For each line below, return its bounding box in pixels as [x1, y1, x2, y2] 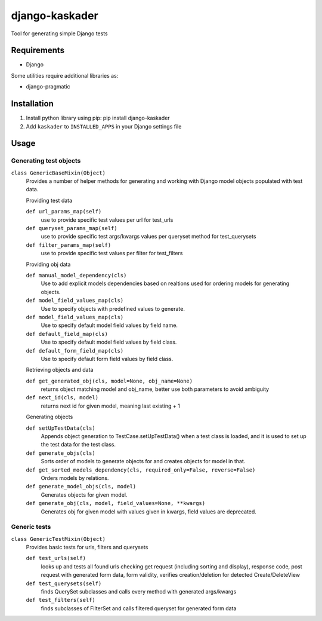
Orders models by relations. [41, 474, 109, 481]
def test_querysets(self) [26, 580, 102, 587]
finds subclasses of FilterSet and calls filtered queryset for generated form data [41, 604, 237, 612]
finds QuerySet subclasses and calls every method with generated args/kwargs [41, 588, 237, 595]
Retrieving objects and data [26, 366, 94, 374]
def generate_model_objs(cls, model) [26, 483, 137, 490]
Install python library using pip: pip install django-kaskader [26, 114, 170, 122]
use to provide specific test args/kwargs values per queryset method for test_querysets [41, 233, 256, 240]
